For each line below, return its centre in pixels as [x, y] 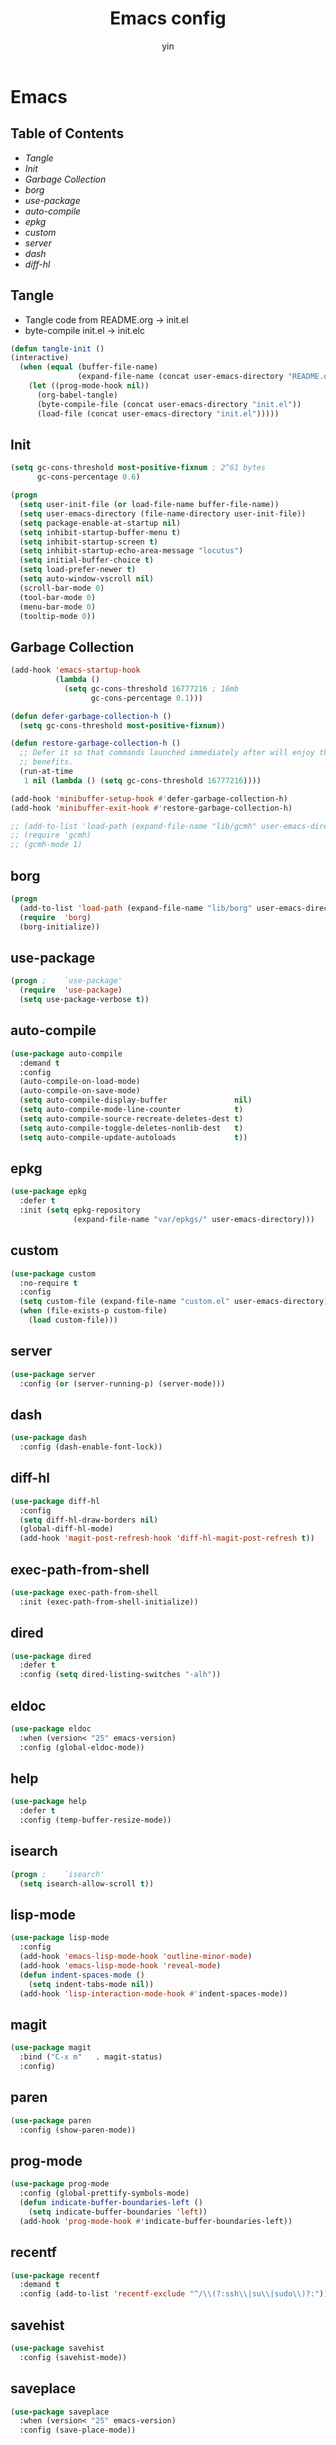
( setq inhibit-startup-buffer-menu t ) [100, 532]
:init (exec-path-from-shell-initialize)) [109, 1602]
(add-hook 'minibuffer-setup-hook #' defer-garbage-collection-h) [149, 798]
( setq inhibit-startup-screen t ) [89, 542]
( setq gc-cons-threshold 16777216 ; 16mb [151, 688]
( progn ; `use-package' [66, 981]
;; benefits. [46, 762]
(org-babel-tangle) [77, 395]
